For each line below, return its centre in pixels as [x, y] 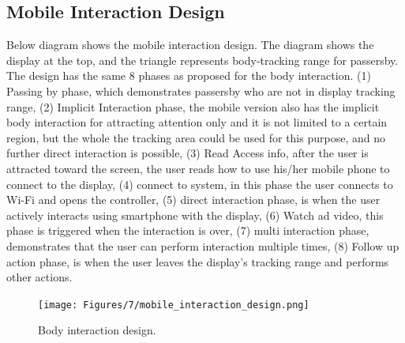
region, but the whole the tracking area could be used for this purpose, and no [196, 137]
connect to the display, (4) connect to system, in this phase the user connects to [200, 184]
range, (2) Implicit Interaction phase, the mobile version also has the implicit [193, 106]
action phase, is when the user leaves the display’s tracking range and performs [198, 261]
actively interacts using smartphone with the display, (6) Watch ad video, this [195, 215]
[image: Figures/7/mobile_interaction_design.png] [174, 305]
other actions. [39, 277]
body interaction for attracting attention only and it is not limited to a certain [197, 122]
